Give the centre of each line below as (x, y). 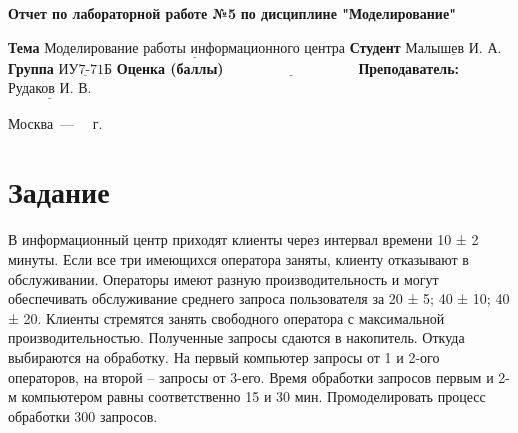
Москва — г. (55, 122)
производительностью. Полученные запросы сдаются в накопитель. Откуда (236, 337)
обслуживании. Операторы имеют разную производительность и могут (223, 278)
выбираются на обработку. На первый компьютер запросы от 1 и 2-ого (224, 356)
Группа (31, 67)
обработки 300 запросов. (83, 415)
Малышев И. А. (453, 48)
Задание (59, 191)
